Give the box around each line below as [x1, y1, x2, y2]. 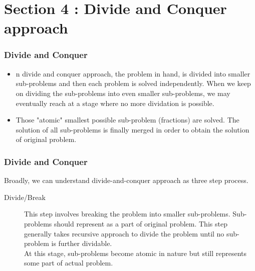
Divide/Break [4, 191, 46, 202]
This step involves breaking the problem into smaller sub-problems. [24, 208, 230, 219]
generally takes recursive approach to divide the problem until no [24, 228, 224, 238]
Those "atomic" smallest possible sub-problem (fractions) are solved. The [16, 114, 239, 125]
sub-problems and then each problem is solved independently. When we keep [16, 78, 251, 88]
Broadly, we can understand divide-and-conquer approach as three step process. [4, 175, 248, 185]
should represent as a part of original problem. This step [54, 218, 227, 228]
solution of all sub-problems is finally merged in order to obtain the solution [16, 124, 249, 134]
